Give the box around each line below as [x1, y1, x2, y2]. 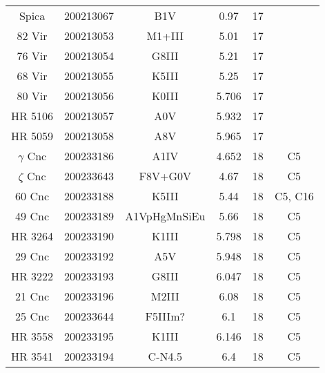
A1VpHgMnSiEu [125, 208, 206, 224]
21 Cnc [15, 288, 49, 304]
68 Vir [17, 68, 48, 84]
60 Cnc [15, 188, 49, 204]
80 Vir [17, 88, 48, 104]
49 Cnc [15, 208, 49, 224]
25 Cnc [15, 308, 49, 324]
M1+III [146, 28, 184, 44]
